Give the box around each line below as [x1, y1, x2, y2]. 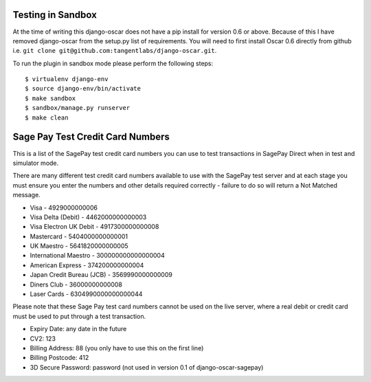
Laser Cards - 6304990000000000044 [30, 290, 143, 298]
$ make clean [25, 113, 69, 122]
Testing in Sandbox [12, 9, 98, 21]
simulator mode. [12, 159, 59, 167]
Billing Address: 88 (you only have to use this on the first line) [30, 344, 204, 352]
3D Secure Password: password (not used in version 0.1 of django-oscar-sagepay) [30, 363, 264, 371]
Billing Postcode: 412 [30, 354, 89, 362]
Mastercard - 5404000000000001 [30, 232, 128, 240]
